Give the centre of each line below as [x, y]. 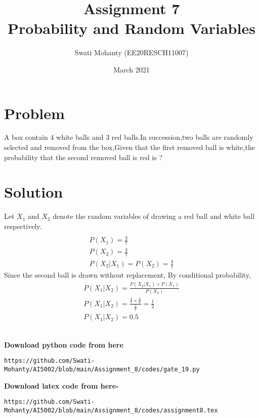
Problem [34, 113]
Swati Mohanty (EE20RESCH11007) [132, 52]
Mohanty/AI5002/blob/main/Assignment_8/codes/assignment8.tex [111, 410]
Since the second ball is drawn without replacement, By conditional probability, [127, 274]
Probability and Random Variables [132, 28]
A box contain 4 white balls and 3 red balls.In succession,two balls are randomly [129, 137]
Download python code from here [64, 344]
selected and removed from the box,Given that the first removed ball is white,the [129, 147]
